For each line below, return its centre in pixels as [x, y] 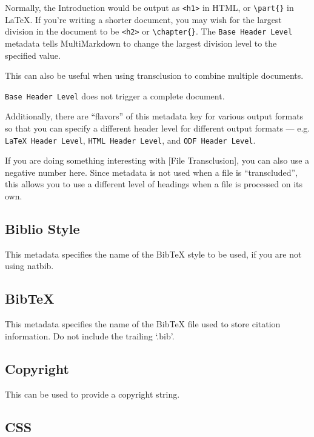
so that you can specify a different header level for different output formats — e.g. [158, 128]
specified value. [33, 55]
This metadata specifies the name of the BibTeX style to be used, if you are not [153, 254]
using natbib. [29, 266]
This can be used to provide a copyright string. [92, 394]
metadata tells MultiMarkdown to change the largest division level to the [141, 43]
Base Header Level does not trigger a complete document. [115, 95]
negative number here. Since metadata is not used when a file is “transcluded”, [152, 172]
